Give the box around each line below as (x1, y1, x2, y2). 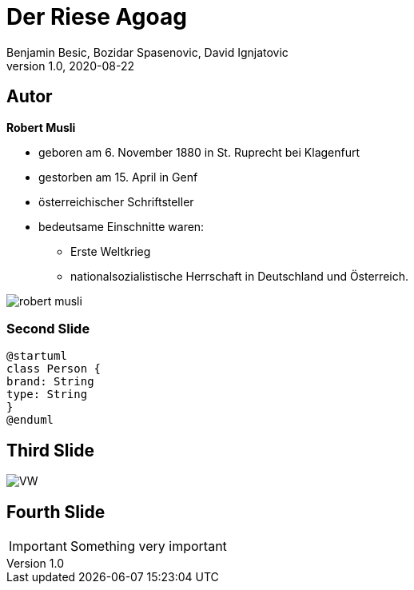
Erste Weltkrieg (70, 244, 151, 258)
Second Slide (6, 320, 90, 337)
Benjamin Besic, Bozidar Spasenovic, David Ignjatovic (6, 45, 289, 59)
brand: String (6, 375, 94, 389)
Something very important (70, 538, 227, 555)
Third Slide (6, 440, 94, 460)
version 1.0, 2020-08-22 (6, 58, 134, 73)
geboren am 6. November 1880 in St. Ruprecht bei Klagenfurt (38, 145, 360, 159)
